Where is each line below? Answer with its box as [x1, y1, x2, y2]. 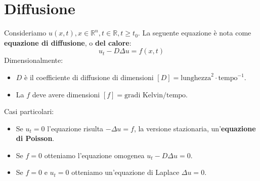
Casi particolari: [4, 106, 54, 117]
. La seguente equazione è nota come [138, 27, 251, 38]
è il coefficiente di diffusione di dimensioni [24, 71, 154, 82]
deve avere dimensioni [32, 89, 100, 99]
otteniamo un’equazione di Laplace [71, 167, 180, 177]
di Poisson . [16, 133, 55, 143]
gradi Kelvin [124, 91, 163, 99]
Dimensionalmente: [4, 55, 63, 65]
